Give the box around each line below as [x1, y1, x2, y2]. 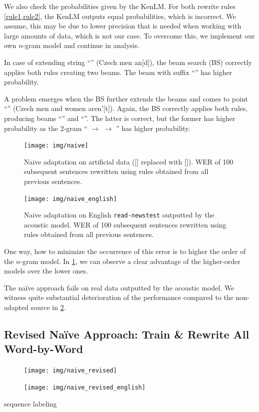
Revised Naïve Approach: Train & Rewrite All [4, 326, 250, 342]
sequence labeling [4, 398, 57, 408]
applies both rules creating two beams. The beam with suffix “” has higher [4, 66, 233, 77]
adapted [4, 302, 29, 312]
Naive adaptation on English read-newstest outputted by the [24, 209, 215, 220]
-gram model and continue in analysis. [22, 40, 140, 50]
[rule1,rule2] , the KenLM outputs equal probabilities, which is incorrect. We [4, 10, 236, 21]
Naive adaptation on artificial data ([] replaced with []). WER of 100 [24, 156, 234, 166]
